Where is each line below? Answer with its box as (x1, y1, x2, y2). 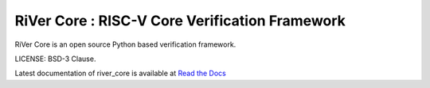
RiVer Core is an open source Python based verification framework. (14, 40, 236, 49)
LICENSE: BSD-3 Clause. (14, 54, 96, 63)
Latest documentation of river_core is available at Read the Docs (14, 68, 227, 78)
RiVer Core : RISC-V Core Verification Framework (14, 12, 346, 29)
